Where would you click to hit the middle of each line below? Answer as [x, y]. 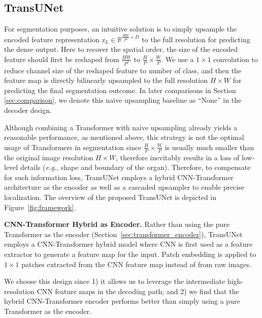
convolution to [236, 59]
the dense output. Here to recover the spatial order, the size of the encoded [121, 49]
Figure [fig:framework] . [40, 207]
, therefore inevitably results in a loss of [178, 157]
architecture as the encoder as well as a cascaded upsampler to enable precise [124, 187]
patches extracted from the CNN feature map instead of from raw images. [136, 264]
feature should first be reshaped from [62, 59]
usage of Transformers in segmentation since [73, 147]
